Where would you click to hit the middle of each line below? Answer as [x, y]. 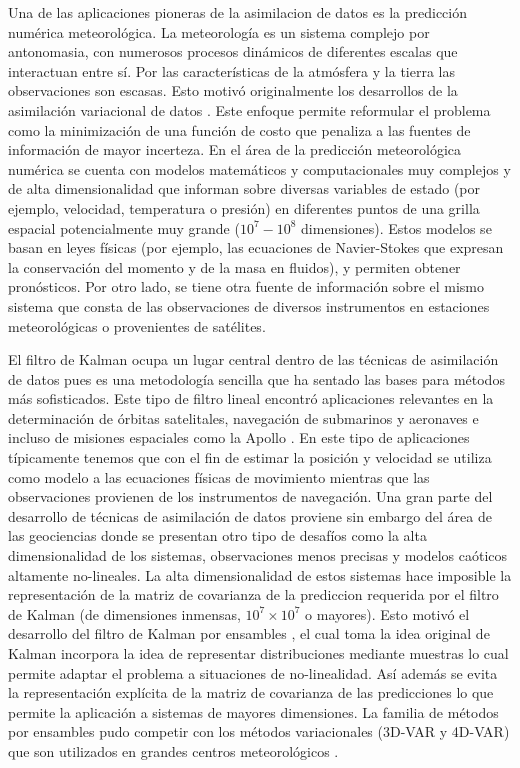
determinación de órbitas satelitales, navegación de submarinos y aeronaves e [243, 417]
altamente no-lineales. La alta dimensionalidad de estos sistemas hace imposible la [260, 574]
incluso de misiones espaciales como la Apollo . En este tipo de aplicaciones [239, 437]
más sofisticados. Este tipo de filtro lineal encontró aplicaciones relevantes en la [251, 398]
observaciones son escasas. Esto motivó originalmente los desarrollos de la [233, 90]
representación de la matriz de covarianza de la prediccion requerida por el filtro [253, 594]
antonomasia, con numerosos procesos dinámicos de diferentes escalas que [233, 51]
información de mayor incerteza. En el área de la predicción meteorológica [235, 149]
